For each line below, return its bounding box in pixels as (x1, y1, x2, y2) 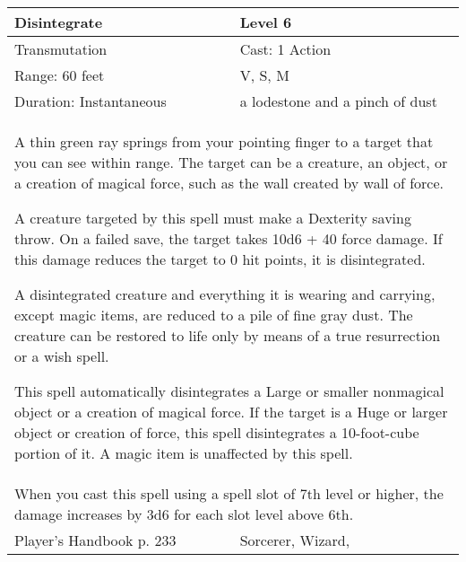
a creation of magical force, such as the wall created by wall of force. (14, 172, 444, 193)
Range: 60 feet (14, 65, 105, 85)
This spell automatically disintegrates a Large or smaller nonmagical (14, 381, 444, 401)
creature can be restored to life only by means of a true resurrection (14, 325, 441, 346)
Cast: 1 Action (239, 39, 332, 59)
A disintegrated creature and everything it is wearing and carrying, (14, 284, 436, 304)
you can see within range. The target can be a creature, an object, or (14, 152, 448, 172)
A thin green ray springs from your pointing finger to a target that (14, 131, 434, 152)
